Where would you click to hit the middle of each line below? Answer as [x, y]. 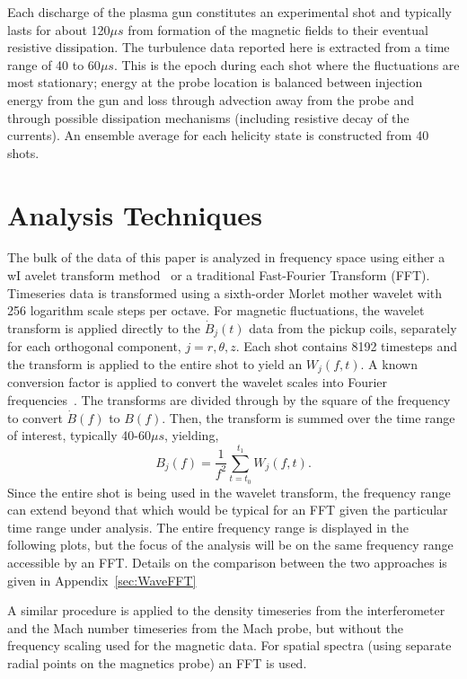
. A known [389, 363]
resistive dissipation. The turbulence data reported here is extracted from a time [229, 47]
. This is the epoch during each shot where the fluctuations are [286, 64]
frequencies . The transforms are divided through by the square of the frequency [229, 399]
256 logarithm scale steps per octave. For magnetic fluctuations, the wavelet [216, 310]
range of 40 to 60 [54, 64]
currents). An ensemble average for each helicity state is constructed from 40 [218, 135]
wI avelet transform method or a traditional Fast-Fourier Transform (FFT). [219, 275]
